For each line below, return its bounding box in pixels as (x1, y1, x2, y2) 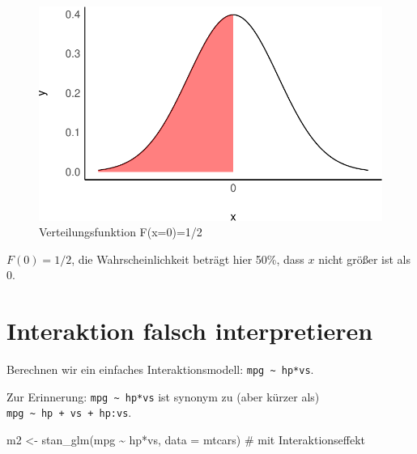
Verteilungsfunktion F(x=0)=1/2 (39, 223, 202, 240)
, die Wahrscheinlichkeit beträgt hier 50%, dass (71, 250, 304, 267)
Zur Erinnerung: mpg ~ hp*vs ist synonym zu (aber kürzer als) (6, 388, 320, 405)
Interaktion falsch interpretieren (6, 314, 373, 347)
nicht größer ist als (318, 250, 411, 267)
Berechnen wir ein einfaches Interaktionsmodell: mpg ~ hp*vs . (6, 361, 314, 378)
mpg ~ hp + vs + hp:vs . (6, 404, 132, 421)
